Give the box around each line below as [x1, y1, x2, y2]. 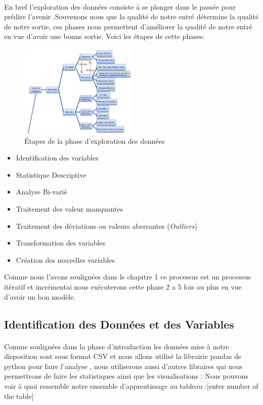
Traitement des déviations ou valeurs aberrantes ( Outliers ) [16, 220, 197, 231]
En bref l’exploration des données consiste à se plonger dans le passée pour [4, 1, 236, 12]
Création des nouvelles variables [16, 254, 115, 265]
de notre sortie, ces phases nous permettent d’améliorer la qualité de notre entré [4, 21, 252, 31]
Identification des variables [16, 152, 99, 163]
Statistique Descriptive [16, 169, 86, 180]
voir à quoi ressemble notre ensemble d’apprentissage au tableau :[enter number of [4, 380, 258, 391]
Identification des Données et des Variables [4, 316, 234, 332]
